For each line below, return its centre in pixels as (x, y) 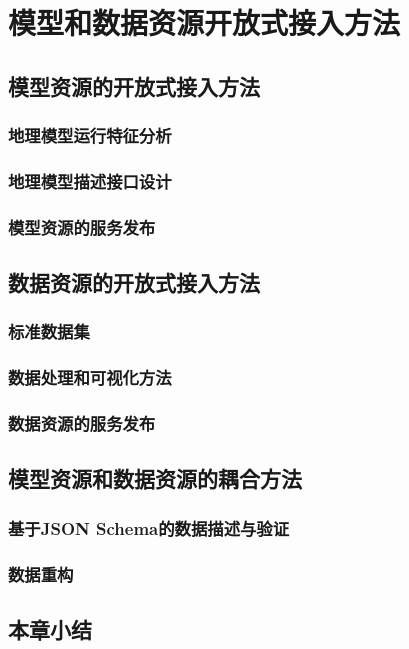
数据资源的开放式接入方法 (134, 282)
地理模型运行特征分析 (90, 135)
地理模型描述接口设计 (90, 180)
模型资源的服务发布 (82, 226)
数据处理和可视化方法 (90, 377)
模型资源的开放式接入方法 (134, 85)
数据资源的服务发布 (82, 423)
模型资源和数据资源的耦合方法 (155, 478)
